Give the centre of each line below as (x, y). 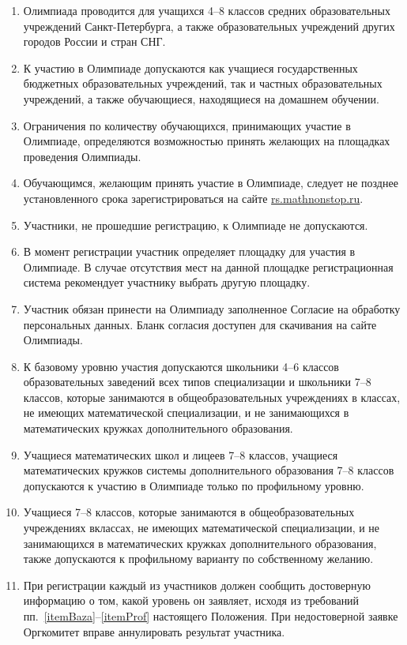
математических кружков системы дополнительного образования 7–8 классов (209, 470)
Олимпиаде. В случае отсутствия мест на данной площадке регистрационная (208, 266)
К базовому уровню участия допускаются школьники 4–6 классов (181, 366)
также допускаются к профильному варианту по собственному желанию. (198, 559)
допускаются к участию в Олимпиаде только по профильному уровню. (194, 485)
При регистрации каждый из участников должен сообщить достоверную (197, 585)
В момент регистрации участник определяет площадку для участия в (189, 251)
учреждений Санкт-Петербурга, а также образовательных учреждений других (209, 26)
